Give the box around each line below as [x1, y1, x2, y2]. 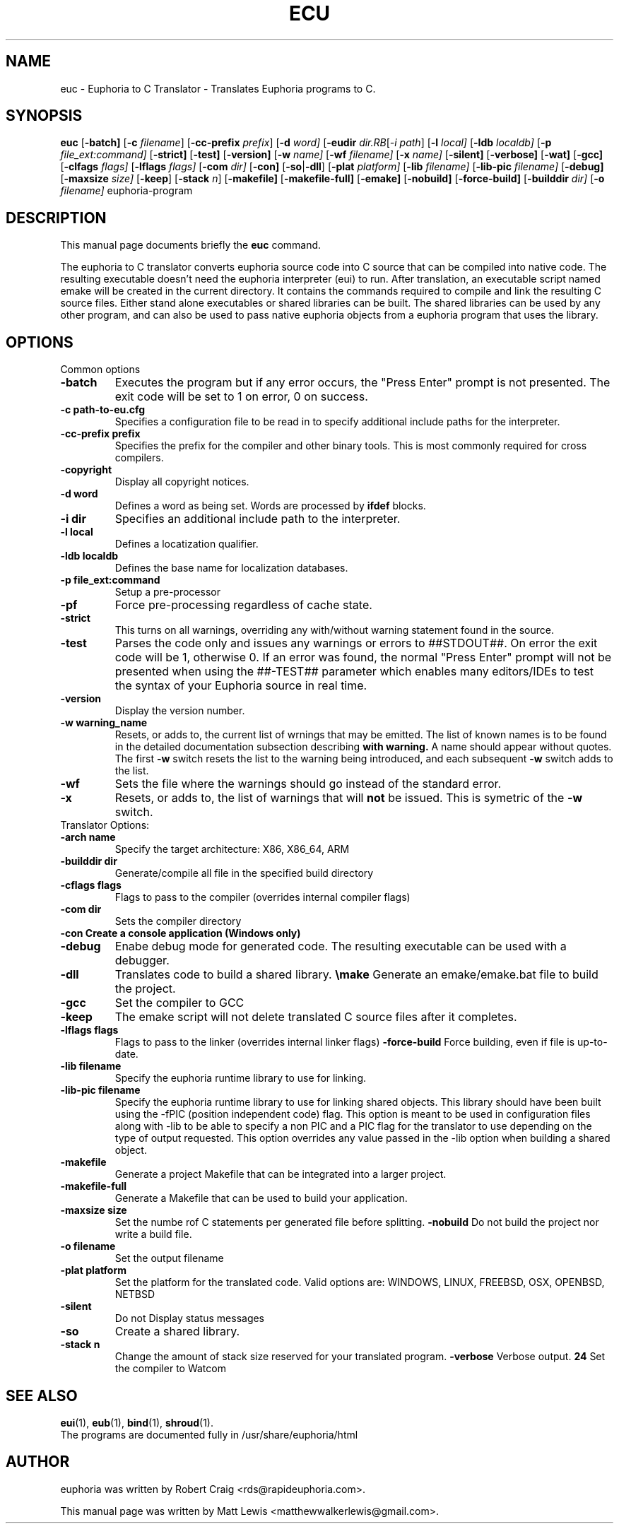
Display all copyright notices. [114, 476, 249, 488]
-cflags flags [60, 879, 122, 892]
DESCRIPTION [6, 208, 107, 227]
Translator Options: [60, 819, 150, 832]
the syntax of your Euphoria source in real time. [114, 678, 367, 693]
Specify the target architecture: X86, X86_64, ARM [114, 843, 350, 856]
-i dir [60, 512, 86, 526]
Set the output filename [114, 1252, 224, 1265]
